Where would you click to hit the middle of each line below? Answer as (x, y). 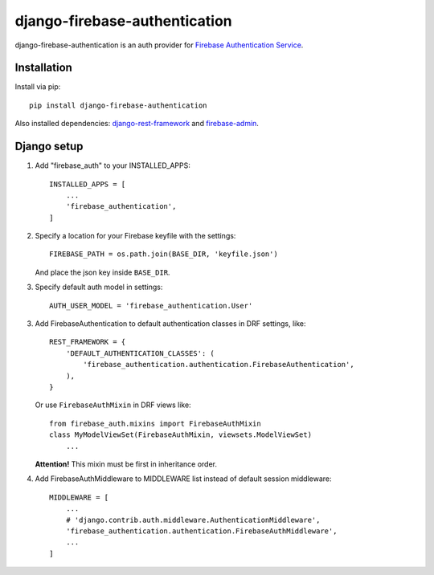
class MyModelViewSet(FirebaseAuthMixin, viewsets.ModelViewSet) (181, 435)
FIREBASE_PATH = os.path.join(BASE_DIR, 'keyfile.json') (164, 254)
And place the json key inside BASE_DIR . (102, 272)
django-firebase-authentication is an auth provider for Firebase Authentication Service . (159, 45)
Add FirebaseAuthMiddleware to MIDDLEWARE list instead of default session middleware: (184, 479)
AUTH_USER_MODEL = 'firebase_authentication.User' (151, 306)
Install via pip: (38, 87)
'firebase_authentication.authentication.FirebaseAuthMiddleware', (201, 531)
